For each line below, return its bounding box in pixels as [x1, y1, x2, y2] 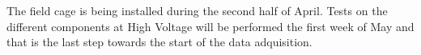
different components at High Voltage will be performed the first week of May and [6, 18, 415, 34]
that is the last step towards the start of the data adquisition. [6, 33, 313, 50]
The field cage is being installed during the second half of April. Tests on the [6, 2, 388, 18]
